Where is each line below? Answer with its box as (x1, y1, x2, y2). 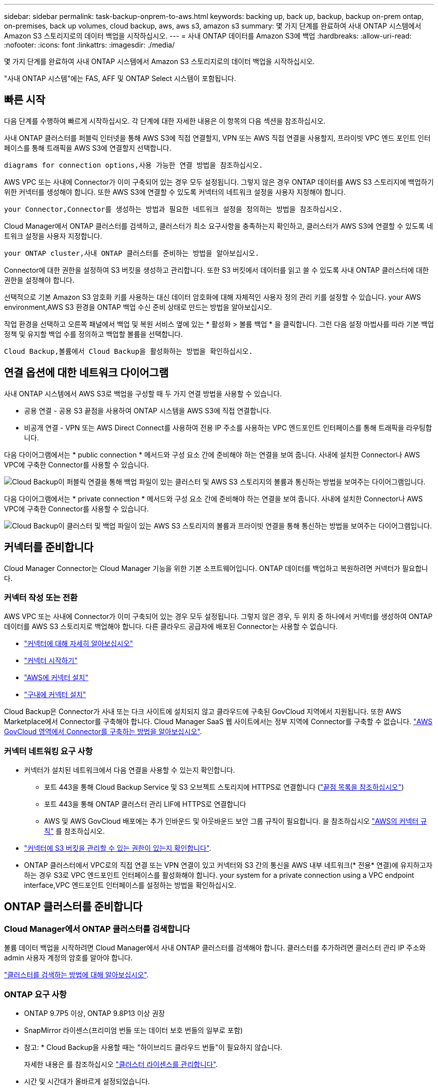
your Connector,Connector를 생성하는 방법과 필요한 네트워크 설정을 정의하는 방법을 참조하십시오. (4, 205, 343, 213)
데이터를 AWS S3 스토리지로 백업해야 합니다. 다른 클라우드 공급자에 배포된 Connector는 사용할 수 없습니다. (4, 622, 338, 631)
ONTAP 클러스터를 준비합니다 (4, 900, 142, 913)
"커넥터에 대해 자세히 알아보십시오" (24, 639, 133, 648)
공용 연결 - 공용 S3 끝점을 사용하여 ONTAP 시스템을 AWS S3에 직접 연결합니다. (24, 406, 271, 415)
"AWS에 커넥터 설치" (24, 673, 88, 682)
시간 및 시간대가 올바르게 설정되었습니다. (24, 1077, 150, 1085)
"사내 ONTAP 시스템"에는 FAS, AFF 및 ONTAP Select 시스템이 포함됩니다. (4, 74, 236, 83)
